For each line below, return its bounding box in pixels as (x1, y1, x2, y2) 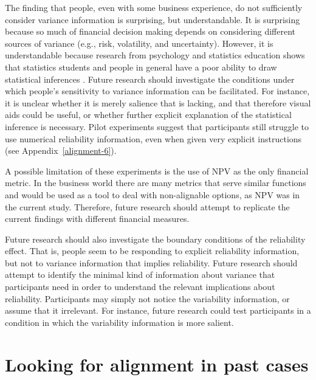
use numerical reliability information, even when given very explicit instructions (5, 132, 302, 145)
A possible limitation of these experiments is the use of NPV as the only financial (5, 164, 309, 177)
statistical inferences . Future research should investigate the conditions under (5, 72, 295, 85)
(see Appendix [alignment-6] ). (5, 144, 117, 157)
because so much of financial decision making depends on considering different (5, 25, 296, 38)
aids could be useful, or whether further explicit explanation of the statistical (5, 108, 292, 121)
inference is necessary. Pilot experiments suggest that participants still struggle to (5, 120, 309, 133)
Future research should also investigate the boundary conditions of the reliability (5, 232, 306, 245)
